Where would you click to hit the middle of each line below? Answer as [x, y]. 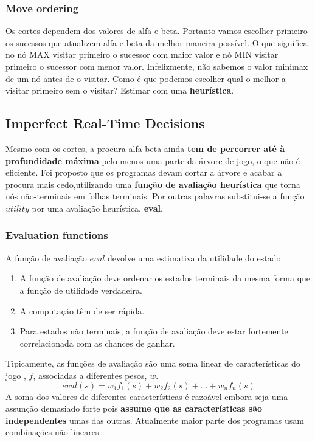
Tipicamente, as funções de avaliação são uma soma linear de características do [153, 363]
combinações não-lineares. [54, 432]
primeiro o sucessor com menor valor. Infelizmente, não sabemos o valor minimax [157, 66]
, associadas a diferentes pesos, [90, 375]
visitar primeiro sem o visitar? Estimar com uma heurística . [120, 90]
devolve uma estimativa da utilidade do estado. [196, 257]
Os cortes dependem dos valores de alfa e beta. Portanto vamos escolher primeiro [157, 31]
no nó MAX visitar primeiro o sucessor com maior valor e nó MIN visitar [142, 54]
